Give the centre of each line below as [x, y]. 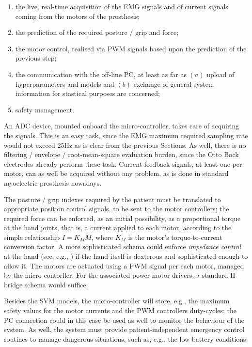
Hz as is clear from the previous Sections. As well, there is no [155, 145]
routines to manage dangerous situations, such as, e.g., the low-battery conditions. [126, 339]
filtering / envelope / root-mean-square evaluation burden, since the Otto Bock [121, 154]
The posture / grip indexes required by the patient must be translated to [112, 199]
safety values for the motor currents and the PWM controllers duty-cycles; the [120, 310]
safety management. [45, 109]
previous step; [36, 58]
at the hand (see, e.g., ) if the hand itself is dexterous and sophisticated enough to [126, 256]
